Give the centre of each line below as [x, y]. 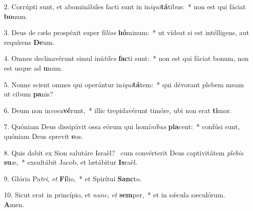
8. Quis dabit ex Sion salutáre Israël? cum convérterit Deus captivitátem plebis [124, 152]
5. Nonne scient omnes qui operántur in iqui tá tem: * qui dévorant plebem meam [124, 84]
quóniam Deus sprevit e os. [44, 136]
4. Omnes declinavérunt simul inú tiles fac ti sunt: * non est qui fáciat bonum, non [126, 58]
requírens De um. [29, 42]
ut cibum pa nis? [29, 94]
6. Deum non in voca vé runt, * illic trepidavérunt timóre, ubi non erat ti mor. [118, 110]
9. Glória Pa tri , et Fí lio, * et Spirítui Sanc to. [73, 178]
